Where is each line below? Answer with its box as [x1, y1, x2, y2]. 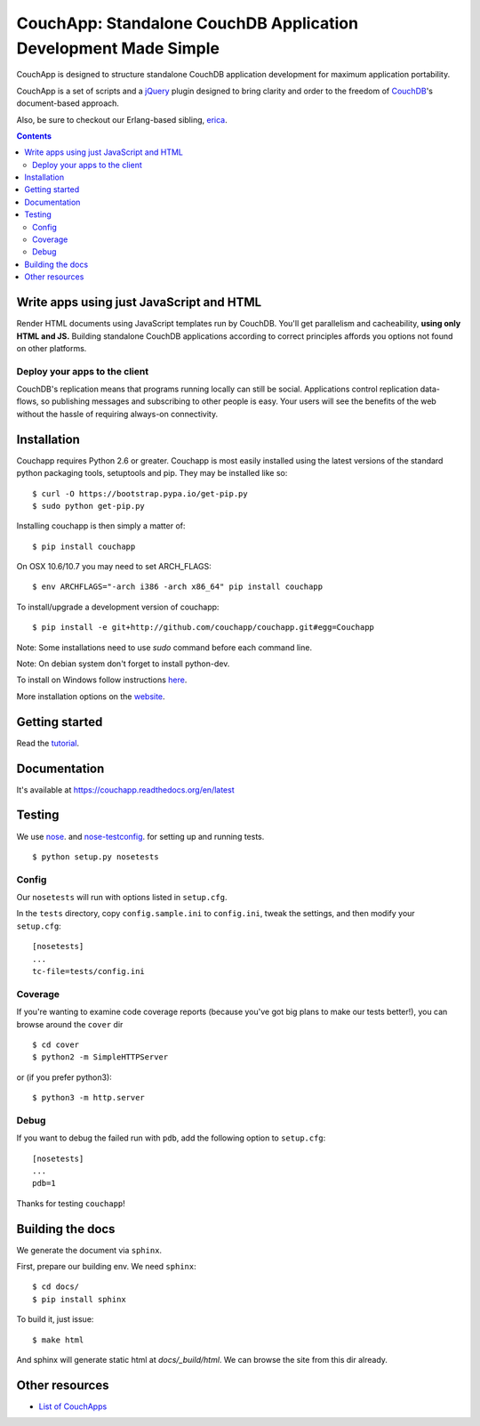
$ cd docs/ [32, 1282, 80, 1292]
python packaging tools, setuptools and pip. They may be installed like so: [16, 468, 288, 479]
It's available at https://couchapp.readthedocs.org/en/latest [16, 784, 235, 795]
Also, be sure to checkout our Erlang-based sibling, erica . [16, 114, 228, 125]
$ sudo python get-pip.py [32, 501, 146, 511]
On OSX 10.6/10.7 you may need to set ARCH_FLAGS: [16, 561, 212, 572]
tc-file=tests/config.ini [32, 966, 146, 976]
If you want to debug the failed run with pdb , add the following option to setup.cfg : [16, 1132, 326, 1143]
